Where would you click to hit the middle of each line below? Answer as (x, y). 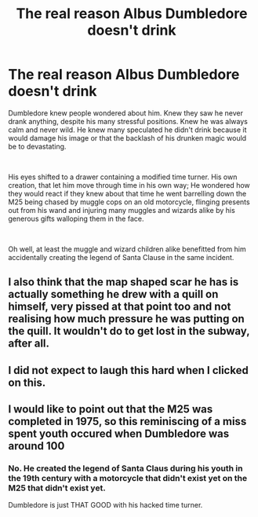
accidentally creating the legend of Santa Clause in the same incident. (121, 257)
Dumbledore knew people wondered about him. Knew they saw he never (125, 113)
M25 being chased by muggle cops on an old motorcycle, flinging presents (129, 202)
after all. (29, 344)
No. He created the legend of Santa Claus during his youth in (125, 468)
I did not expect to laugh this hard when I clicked (128, 370)
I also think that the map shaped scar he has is (124, 282)
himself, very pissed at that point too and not (120, 307)
